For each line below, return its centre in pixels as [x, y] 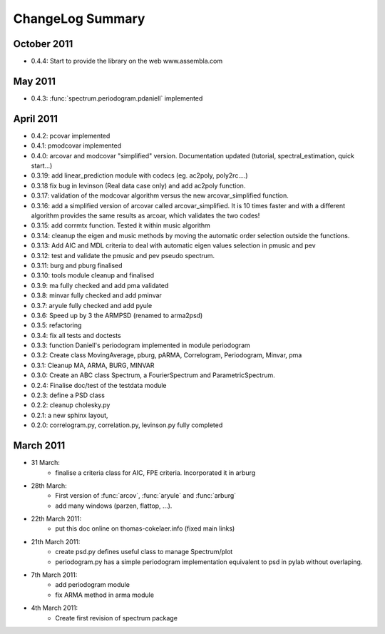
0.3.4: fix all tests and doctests [76, 335]
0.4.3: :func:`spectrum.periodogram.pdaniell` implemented [117, 98]
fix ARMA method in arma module [105, 595]
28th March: [49, 486]
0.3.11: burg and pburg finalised [77, 265]
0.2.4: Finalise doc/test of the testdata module [99, 385]
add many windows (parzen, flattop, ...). [114, 506]
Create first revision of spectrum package [117, 618]
